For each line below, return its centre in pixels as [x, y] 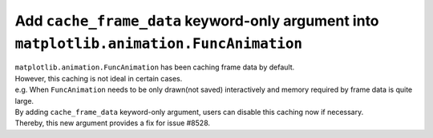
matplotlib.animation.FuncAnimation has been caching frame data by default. [155, 67]
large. [24, 101]
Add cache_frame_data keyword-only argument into [197, 21]
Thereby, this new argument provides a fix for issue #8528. [113, 123]
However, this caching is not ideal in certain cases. [99, 78]
